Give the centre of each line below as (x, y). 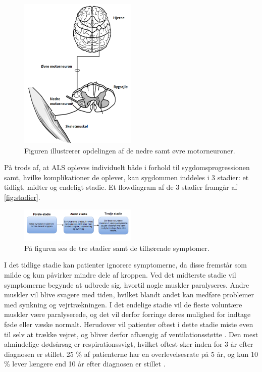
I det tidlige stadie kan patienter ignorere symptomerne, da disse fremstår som (125, 265)
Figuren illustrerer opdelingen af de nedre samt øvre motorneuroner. (130, 150)
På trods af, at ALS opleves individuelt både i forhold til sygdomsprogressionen (127, 167)
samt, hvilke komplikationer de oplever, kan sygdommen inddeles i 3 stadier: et (126, 177)
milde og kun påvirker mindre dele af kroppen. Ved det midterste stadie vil (120, 275)
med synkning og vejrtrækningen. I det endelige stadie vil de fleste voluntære (123, 304)
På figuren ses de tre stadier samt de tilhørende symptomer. (117, 248)
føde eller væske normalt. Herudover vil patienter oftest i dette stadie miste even (129, 324)
